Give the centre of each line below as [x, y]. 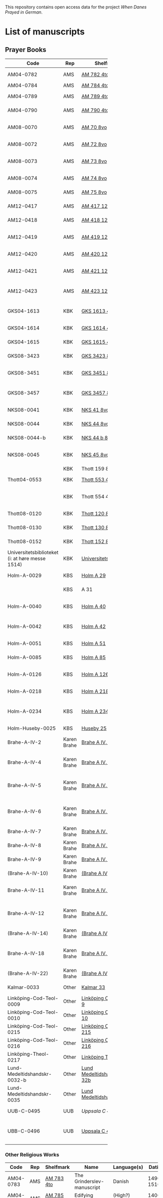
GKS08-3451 [24, 373]
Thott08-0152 [25, 542]
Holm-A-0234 [25, 711]
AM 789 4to [95, 96]
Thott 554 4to [98, 497]
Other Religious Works [32, 1154]
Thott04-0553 [25, 480]
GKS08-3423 [24, 356]
